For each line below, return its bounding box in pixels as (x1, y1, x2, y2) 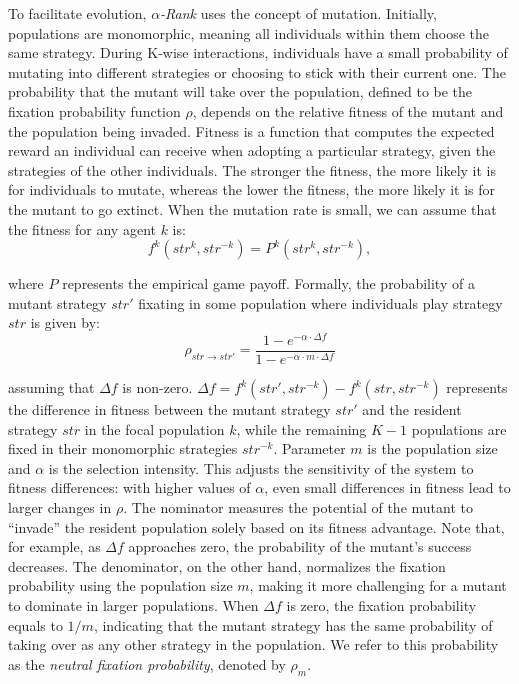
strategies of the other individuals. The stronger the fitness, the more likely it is (8, 159, 496, 180)
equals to (8, 614, 63, 635)
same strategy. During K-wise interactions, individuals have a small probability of (8, 42, 508, 63)
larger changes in (8, 497, 112, 518)
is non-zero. (122, 377, 193, 398)
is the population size (367, 438, 498, 459)
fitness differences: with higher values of (8, 477, 251, 498)
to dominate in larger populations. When (8, 594, 259, 615)
